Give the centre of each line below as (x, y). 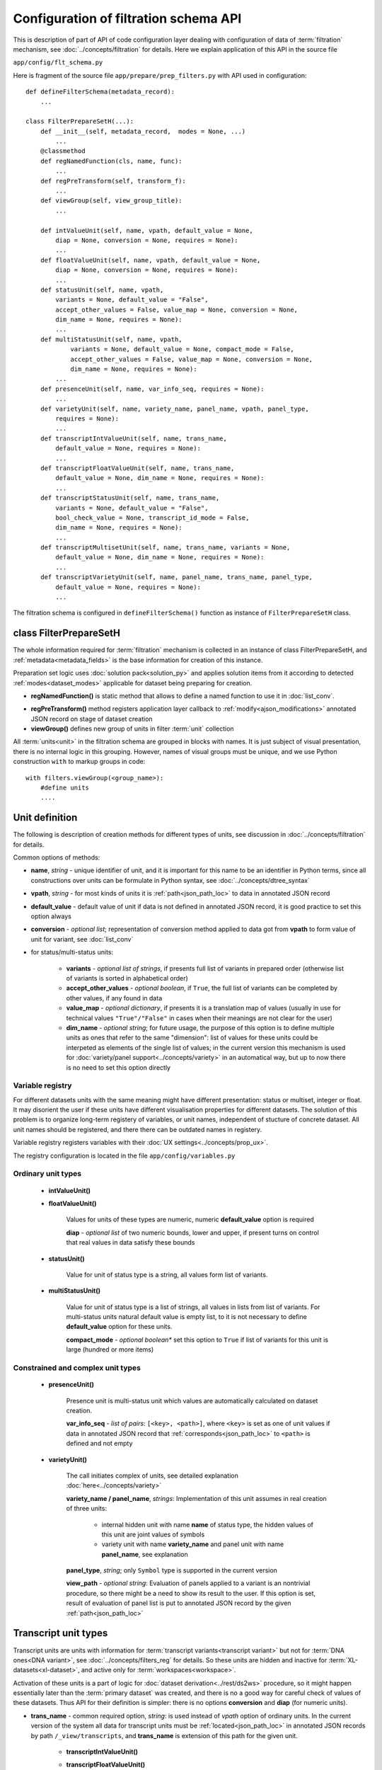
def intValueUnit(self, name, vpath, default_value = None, (147, 230)
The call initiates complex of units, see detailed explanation (152, 1475)
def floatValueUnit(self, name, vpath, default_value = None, (150, 260)
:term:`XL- (343, 1660)
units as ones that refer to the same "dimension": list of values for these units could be (192, 1038)
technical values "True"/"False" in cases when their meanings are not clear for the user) (199, 1018)
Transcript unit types (60, 1633)
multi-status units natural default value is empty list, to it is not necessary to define (186, 1317)
